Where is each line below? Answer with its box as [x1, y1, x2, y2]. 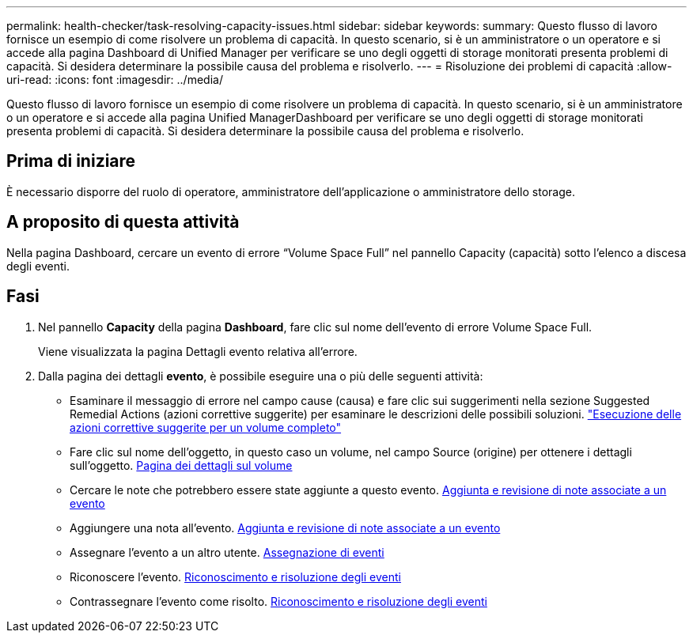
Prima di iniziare [6, 151, 136, 172]
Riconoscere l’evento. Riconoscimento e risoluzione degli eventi [70, 569, 401, 584]
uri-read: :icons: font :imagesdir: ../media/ [6, 73, 223, 86]
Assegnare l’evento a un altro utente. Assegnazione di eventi [70, 545, 384, 559]
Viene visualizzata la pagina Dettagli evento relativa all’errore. [38, 344, 358, 358]
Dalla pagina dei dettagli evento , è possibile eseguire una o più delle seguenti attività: [38, 369, 483, 383]
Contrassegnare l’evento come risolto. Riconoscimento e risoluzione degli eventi [70, 594, 487, 608]
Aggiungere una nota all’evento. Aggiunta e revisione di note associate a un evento [70, 520, 501, 535]
